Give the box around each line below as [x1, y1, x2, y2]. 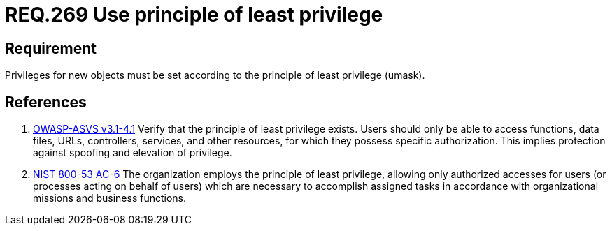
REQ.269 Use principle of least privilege [5, 3, 383, 27]
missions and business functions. [33, 192, 187, 204]
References [5, 93, 87, 111]
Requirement [5, 39, 97, 57]
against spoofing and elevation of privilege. [33, 147, 232, 159]
